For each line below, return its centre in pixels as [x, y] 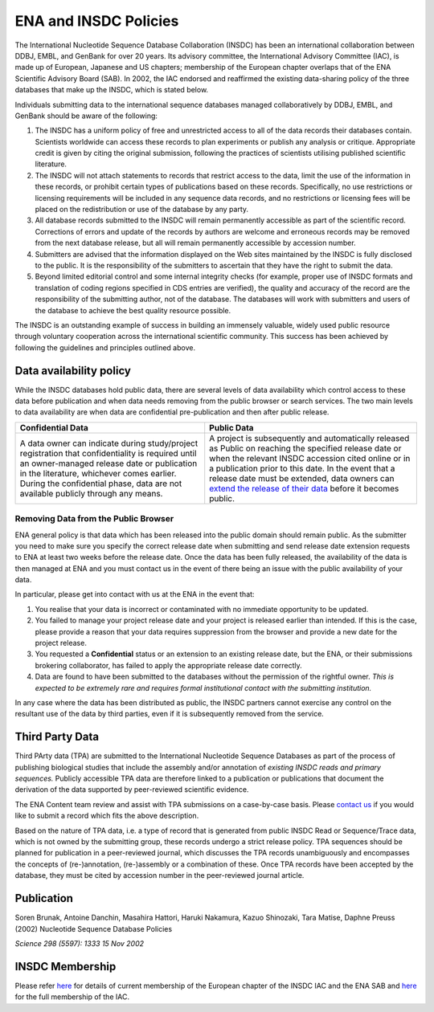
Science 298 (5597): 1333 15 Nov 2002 [80, 943]
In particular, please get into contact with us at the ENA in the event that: [135, 594]
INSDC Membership [66, 967]
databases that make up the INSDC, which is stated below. [112, 90]
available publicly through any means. [91, 493]
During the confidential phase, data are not [101, 484]
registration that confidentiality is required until [108, 453]
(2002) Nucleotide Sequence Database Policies [94, 928]
